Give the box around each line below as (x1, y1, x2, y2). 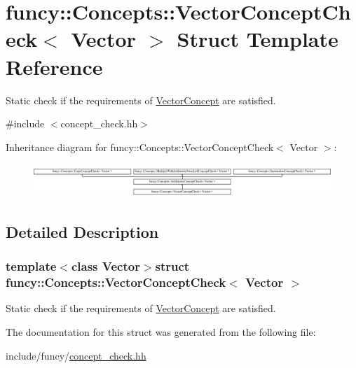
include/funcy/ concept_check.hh (6, 348, 146, 362)
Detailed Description (6, 220, 159, 242)
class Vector (71, 257, 140, 275)
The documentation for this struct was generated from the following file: (6, 324, 316, 339)
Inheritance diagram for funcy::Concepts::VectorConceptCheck (6, 139, 274, 154)
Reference (6, 52, 103, 80)
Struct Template (177, 24, 338, 53)
